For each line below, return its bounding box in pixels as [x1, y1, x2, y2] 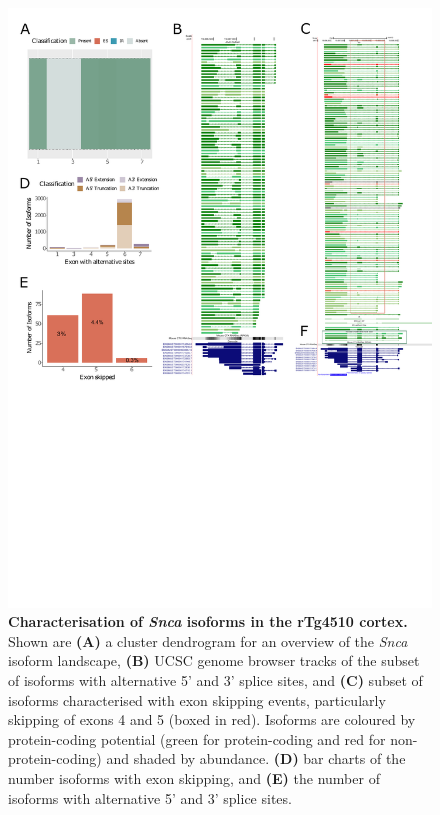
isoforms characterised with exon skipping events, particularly [8, 689, 386, 710]
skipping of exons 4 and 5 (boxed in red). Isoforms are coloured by [8, 709, 416, 730]
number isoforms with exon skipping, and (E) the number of [8, 768, 380, 789]
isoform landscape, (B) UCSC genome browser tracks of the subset [8, 650, 420, 671]
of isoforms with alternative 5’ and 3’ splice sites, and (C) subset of [8, 670, 423, 691]
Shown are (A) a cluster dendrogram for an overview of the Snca [8, 630, 408, 651]
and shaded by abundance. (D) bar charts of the [106, 748, 406, 769]
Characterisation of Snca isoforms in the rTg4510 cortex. [8, 611, 408, 632]
